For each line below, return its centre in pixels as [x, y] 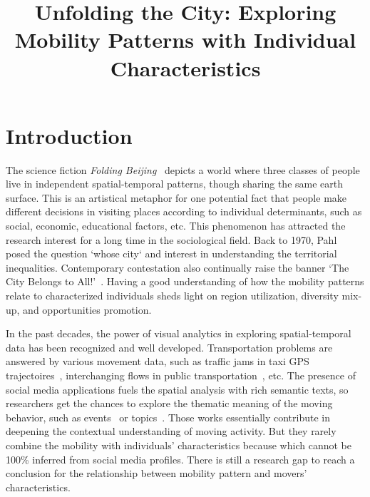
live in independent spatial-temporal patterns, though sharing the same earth [175, 184]
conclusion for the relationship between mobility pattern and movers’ [156, 473]
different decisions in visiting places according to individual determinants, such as [184, 211]
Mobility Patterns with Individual [185, 40]
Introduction [69, 135]
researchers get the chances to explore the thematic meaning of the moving [169, 403]
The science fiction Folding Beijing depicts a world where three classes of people [183, 169]
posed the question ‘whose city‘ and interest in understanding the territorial [171, 253]
